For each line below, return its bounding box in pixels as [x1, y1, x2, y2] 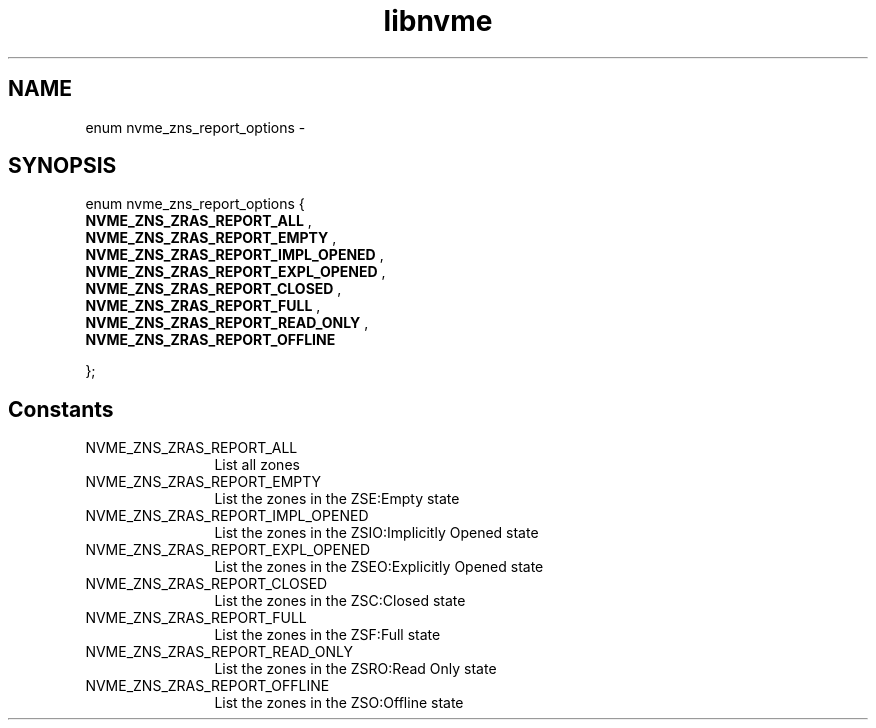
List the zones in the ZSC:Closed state [214, 592, 466, 610]
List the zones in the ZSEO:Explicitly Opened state [214, 558, 544, 576]
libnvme [383, 4, 493, 38]
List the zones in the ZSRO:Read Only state [214, 660, 497, 678]
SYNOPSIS [8, 153, 117, 179]
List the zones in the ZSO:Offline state [214, 694, 464, 712]
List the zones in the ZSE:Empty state [214, 490, 460, 508]
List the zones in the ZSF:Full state [214, 626, 441, 644]
